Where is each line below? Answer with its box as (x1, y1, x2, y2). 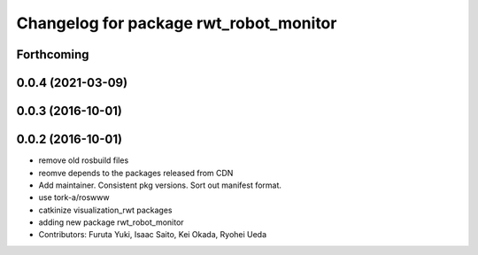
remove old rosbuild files (38, 155, 129, 166)
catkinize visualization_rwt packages (38, 205, 173, 215)
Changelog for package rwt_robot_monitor (16, 13, 337, 33)
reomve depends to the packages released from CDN (38, 167, 234, 178)
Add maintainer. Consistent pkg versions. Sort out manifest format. (38, 180, 282, 190)
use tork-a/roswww (38, 192, 110, 203)
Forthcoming (16, 47, 89, 62)
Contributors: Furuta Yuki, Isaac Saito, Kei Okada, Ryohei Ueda (38, 229, 267, 240)
